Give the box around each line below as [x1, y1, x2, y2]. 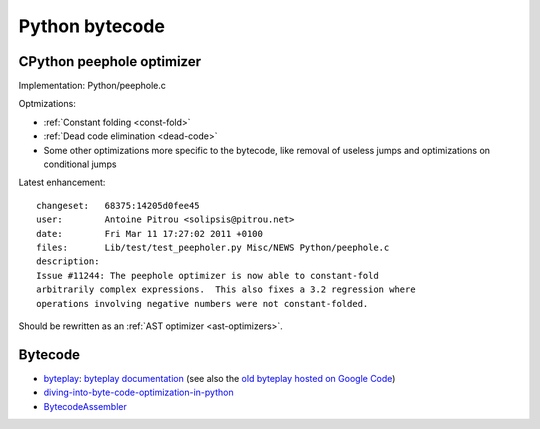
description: [36, 256, 100, 267]
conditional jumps [43, 158, 117, 170]
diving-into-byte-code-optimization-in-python [43, 386, 234, 399]
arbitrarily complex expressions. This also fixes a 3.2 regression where [36, 284, 416, 295]
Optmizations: [18, 98, 77, 110]
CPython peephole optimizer [18, 53, 202, 70]
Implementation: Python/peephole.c [18, 80, 167, 92]
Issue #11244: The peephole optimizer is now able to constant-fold [36, 270, 379, 281]
